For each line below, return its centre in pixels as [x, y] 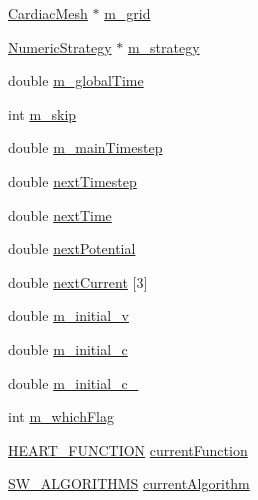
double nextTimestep [72, 180]
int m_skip [42, 113]
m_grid [127, 13]
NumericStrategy [60, 46]
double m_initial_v [68, 315]
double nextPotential [72, 248]
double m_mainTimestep [85, 147]
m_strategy [163, 46]
